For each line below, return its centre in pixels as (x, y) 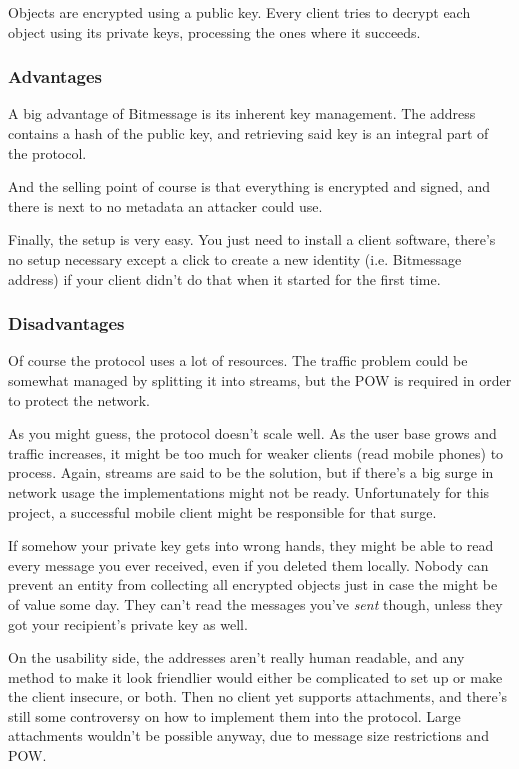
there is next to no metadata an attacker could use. (165, 205)
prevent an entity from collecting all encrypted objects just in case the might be (253, 584)
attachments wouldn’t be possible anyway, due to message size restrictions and (248, 735)
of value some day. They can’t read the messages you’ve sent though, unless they (255, 603)
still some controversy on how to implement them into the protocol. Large (234, 715)
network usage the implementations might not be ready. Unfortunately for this (249, 491)
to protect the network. (79, 399)
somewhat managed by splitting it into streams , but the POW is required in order (260, 379)
